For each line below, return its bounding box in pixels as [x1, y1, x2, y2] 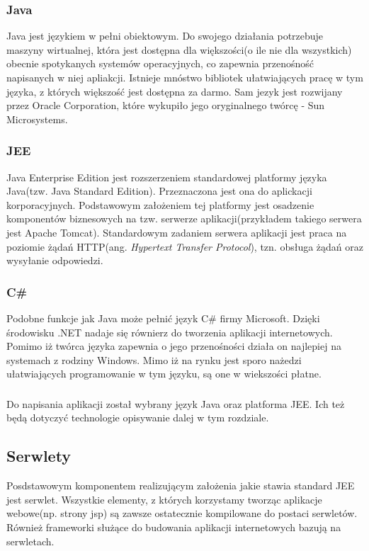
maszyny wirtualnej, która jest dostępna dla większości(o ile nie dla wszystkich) [6, 42, 352, 57]
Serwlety [6, 445, 72, 467]
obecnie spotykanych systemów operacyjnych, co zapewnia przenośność [6, 56, 314, 71]
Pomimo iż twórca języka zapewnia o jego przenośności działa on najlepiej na [6, 339, 341, 353]
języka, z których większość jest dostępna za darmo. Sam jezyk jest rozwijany [6, 84, 343, 98]
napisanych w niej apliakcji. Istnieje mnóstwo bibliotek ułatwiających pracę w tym [6, 70, 363, 84]
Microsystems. [6, 111, 68, 126]
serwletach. [6, 533, 55, 548]
